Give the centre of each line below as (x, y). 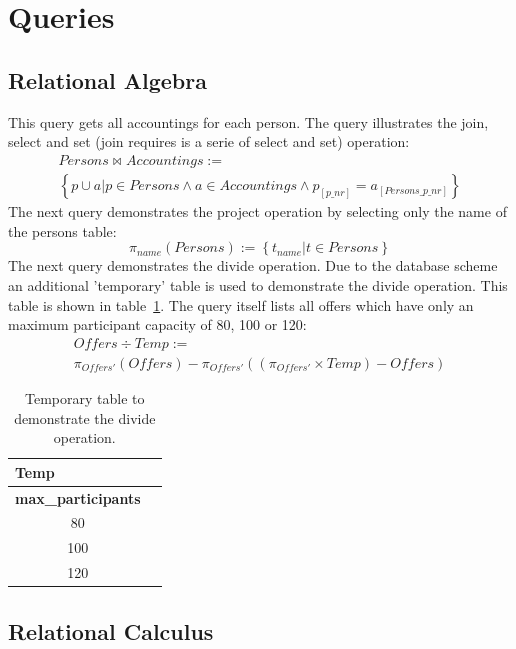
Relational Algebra (107, 79)
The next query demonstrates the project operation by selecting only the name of (257, 211)
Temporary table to (85, 397)
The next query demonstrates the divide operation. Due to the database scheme (253, 265)
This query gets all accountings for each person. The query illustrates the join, (248, 121)
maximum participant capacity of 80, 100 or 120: (157, 324)
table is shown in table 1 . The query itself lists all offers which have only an (241, 304)
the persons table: (62, 230)
